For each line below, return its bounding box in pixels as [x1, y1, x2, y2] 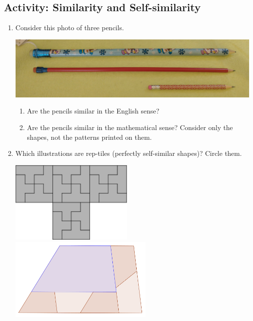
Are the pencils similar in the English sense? [27, 106, 160, 116]
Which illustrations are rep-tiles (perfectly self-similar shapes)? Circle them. [15, 148, 242, 158]
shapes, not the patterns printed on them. [27, 132, 152, 142]
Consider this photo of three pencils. [15, 22, 124, 33]
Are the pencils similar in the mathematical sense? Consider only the [27, 122, 233, 132]
